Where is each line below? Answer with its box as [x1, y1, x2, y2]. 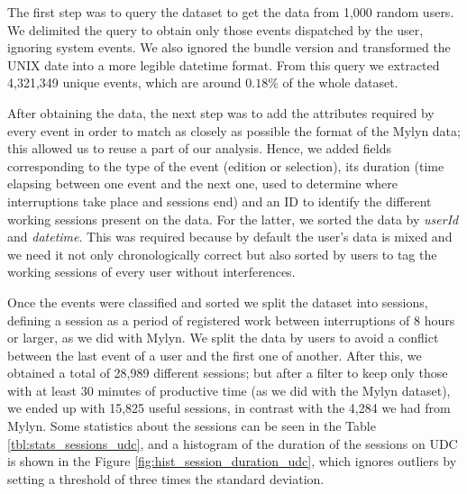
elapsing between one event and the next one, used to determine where [7, 174, 398, 193]
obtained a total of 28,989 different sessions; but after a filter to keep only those [7, 363, 448, 382]
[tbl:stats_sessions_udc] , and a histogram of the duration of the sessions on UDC [7, 434, 458, 453]
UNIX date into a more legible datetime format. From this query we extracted [7, 55, 440, 74]
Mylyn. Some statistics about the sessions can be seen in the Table [7, 416, 376, 435]
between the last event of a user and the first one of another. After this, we [7, 345, 422, 364]
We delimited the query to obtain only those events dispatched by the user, [7, 20, 424, 39]
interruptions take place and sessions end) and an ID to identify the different [7, 191, 432, 210]
